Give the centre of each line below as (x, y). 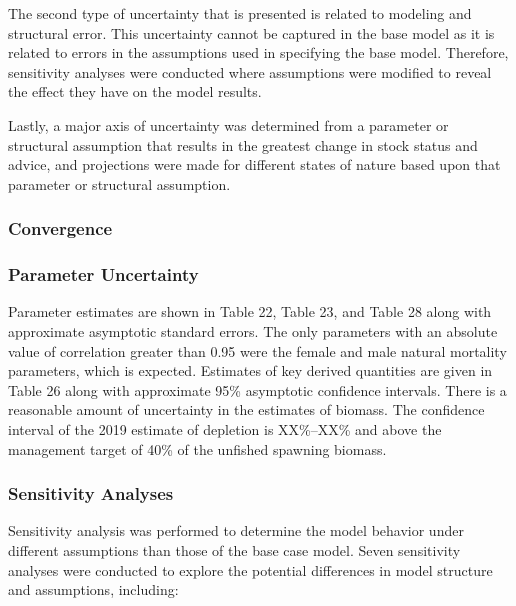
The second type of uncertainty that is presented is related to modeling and (240, 13)
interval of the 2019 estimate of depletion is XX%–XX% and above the (225, 428)
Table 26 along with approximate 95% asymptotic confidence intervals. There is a (257, 389)
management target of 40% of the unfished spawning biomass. (197, 448)
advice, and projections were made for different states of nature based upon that (254, 164)
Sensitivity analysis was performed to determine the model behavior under (236, 530)
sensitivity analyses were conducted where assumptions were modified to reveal (250, 71)
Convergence (60, 228)
